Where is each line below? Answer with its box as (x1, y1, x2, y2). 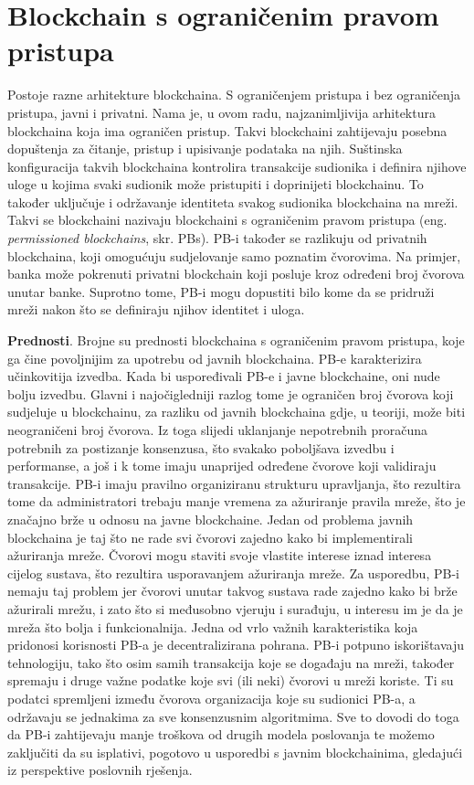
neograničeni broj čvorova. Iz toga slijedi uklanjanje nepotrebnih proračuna (7, 420, 428, 439)
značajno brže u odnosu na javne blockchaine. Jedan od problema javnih (7, 509, 414, 528)
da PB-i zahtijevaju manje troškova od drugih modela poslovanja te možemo (7, 725, 435, 744)
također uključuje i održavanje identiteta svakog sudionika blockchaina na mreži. (7, 192, 458, 211)
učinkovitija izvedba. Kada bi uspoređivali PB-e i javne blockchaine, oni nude (7, 366, 440, 386)
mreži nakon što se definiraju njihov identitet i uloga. (7, 300, 305, 319)
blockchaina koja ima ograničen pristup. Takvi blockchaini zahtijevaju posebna (7, 121, 448, 140)
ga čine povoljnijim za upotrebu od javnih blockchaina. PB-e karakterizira (7, 348, 422, 367)
